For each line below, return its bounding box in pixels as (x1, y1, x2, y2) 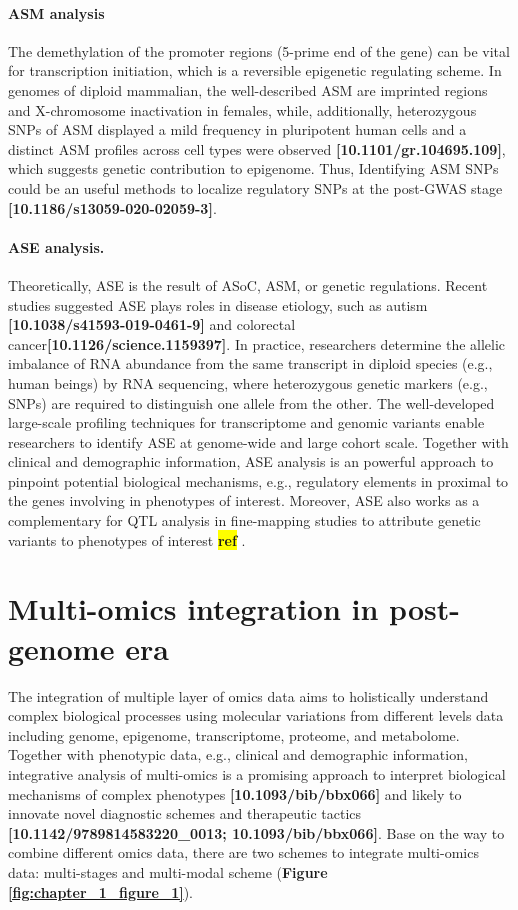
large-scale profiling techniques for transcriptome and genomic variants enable (8, 412, 485, 433)
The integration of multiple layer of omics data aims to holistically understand (8, 685, 489, 706)
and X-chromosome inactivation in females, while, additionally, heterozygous (8, 99, 477, 120)
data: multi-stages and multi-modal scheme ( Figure (8, 861, 328, 882)
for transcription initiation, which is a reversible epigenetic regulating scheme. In (8, 60, 502, 81)
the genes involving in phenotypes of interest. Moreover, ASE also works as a (8, 490, 480, 511)
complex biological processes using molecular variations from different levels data (8, 705, 504, 726)
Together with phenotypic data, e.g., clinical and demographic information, (8, 744, 468, 765)
